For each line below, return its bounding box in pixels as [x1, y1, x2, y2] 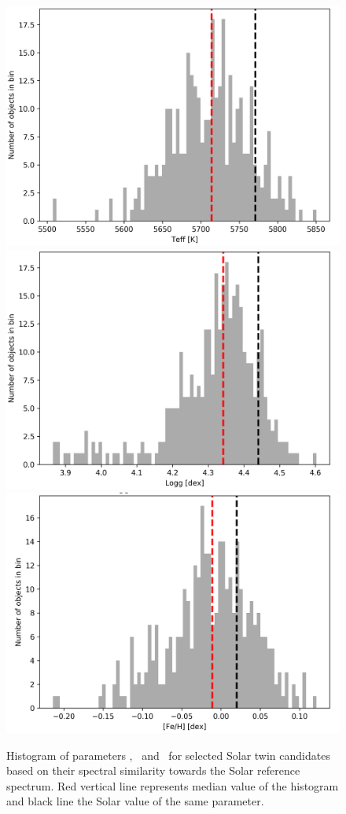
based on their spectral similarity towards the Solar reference [6, 762, 300, 779]
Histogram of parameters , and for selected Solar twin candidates [6, 746, 330, 763]
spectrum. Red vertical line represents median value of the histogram [6, 777, 339, 794]
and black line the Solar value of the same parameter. [6, 793, 264, 809]
